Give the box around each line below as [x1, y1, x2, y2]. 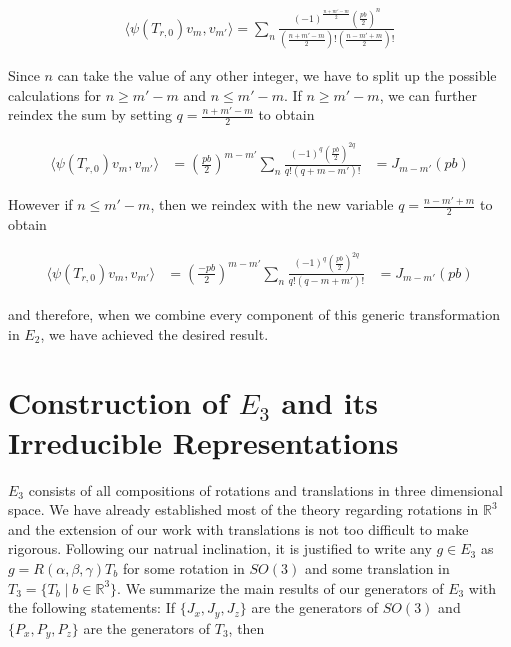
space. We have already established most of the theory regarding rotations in [8, 499, 479, 520]
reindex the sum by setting [8, 104, 172, 125]
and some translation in [304, 557, 450, 578]
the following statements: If [8, 597, 175, 618]
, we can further [379, 84, 477, 105]
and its [281, 382, 378, 423]
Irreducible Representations [8, 421, 399, 462]
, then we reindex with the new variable [150, 194, 394, 215]
